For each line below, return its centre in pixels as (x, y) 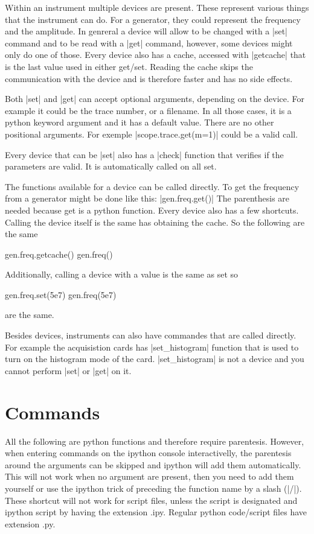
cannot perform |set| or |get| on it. (68, 370)
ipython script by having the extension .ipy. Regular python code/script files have (156, 512)
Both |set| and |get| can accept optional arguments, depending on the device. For (155, 99)
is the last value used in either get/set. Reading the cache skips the (129, 66)
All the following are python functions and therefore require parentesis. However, (155, 441)
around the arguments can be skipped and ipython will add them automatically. (153, 464)
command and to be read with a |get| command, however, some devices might (149, 43)
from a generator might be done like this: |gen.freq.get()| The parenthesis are (147, 198)
